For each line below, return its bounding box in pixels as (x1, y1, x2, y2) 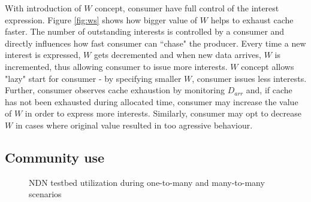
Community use (5, 148, 105, 166)
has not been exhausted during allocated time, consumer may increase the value (5, 95, 298, 108)
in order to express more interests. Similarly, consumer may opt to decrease (25, 107, 302, 120)
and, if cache (246, 84, 292, 96)
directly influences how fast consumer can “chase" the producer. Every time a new (5, 36, 306, 49)
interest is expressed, (5, 48, 81, 61)
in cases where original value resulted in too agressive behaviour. (15, 118, 253, 131)
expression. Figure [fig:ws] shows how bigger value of (5, 13, 198, 26)
